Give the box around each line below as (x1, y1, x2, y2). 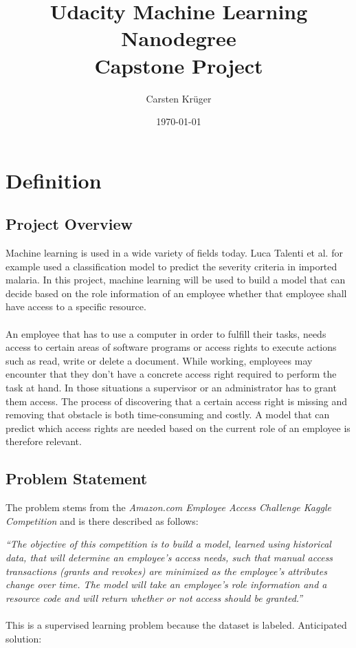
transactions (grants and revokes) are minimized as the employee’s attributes (5, 563, 327, 578)
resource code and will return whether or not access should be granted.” (5, 590, 303, 605)
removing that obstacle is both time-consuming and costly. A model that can (5, 407, 330, 422)
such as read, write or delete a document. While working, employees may (5, 353, 313, 367)
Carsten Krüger (146, 91, 212, 105)
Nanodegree (121, 24, 236, 52)
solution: (5, 631, 42, 645)
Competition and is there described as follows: (5, 513, 199, 528)
